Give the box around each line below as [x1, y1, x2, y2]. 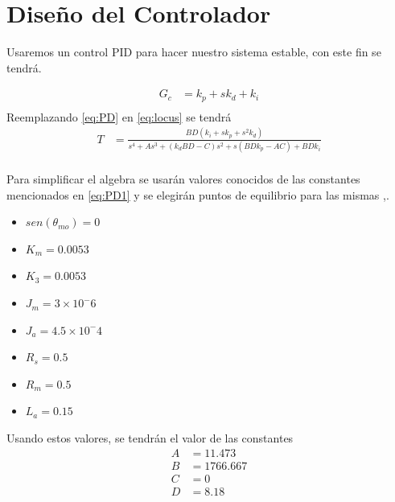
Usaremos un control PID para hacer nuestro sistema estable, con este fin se [6, 43, 381, 60]
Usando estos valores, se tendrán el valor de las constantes [6, 430, 294, 446]
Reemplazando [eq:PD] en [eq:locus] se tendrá [6, 108, 232, 125]
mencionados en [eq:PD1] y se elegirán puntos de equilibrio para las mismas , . [6, 186, 389, 203]
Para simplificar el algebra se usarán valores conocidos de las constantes [6, 171, 360, 187]
